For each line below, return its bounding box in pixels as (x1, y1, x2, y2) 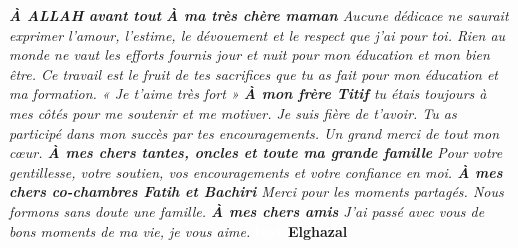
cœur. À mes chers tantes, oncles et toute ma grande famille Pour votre (9, 142, 503, 163)
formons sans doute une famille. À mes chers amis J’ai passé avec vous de (9, 200, 485, 221)
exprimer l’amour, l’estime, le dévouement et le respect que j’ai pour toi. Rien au (9, 24, 506, 45)
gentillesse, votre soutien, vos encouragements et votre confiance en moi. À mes (9, 161, 503, 182)
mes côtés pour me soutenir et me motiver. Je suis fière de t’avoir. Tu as (9, 102, 457, 123)
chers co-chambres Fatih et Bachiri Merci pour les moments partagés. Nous (9, 181, 504, 202)
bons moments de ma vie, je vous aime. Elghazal (9, 220, 348, 241)
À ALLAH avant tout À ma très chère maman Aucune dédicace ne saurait (9, 5, 509, 25)
